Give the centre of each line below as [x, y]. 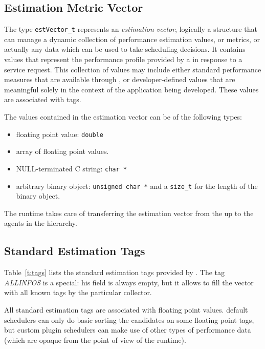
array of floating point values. [62, 151]
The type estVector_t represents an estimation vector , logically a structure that [131, 29]
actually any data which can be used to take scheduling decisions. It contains [125, 49]
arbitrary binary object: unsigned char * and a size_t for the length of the [137, 186]
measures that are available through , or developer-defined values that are [120, 79]
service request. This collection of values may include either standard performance [133, 69]
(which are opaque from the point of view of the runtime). [95, 340]
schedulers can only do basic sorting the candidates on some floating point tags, [129, 319]
